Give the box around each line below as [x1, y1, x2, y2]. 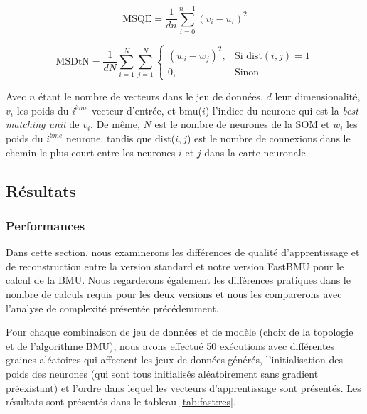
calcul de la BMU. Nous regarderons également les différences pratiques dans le [6, 272, 351, 287]
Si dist [234, 51, 262, 61]
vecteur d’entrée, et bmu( [92, 102, 202, 117]
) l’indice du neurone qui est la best [205, 102, 358, 117]
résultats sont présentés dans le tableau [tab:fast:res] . [6, 394, 236, 409]
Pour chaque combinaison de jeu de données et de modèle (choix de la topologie [6, 324, 353, 339]
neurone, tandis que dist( [66, 130, 176, 145]
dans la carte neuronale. [204, 144, 309, 159]
